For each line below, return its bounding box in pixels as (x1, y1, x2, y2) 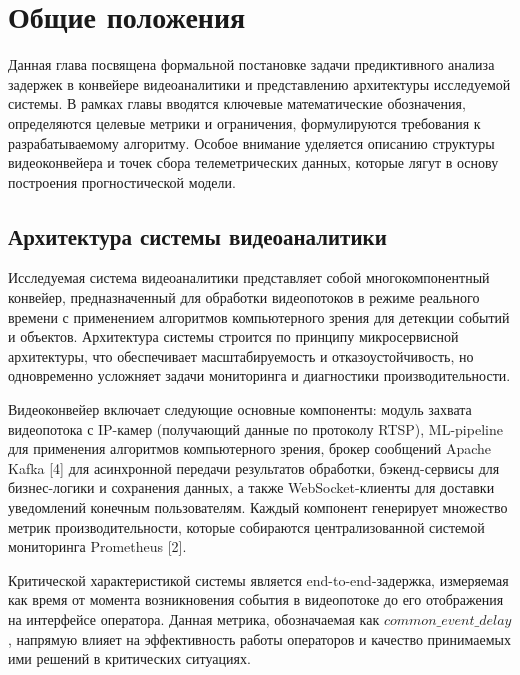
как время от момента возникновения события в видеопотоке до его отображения (8, 589, 504, 610)
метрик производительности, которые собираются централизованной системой (8, 516, 485, 537)
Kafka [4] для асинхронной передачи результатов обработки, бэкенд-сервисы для (8, 457, 500, 478)
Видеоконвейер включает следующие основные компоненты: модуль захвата (8, 399, 472, 420)
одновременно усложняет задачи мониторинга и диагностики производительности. (8, 365, 511, 386)
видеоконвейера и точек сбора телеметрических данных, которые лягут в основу (8, 152, 499, 173)
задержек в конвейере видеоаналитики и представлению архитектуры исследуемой (8, 73, 511, 94)
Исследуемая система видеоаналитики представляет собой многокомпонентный (8, 267, 490, 288)
